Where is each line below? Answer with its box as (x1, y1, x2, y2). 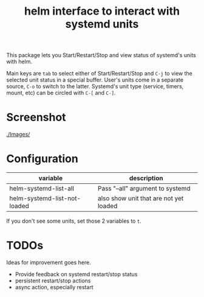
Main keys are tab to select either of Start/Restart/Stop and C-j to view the (6, 70, 193, 77)
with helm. (6, 58, 32, 65)
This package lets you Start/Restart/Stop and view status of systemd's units (6, 52, 196, 59)
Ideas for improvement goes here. (6, 259, 91, 266)
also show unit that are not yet (97, 194, 184, 203)
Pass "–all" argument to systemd (97, 184, 191, 193)
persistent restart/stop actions (15, 277, 91, 284)
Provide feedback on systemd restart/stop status (15, 271, 138, 278)
